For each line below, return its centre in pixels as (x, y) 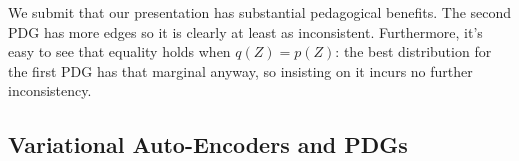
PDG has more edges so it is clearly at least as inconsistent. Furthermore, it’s (245, 31)
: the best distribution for (413, 51)
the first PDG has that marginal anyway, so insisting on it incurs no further (240, 70)
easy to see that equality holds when (119, 51)
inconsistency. (50, 90)
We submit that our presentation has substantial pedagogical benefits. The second (260, 12)
